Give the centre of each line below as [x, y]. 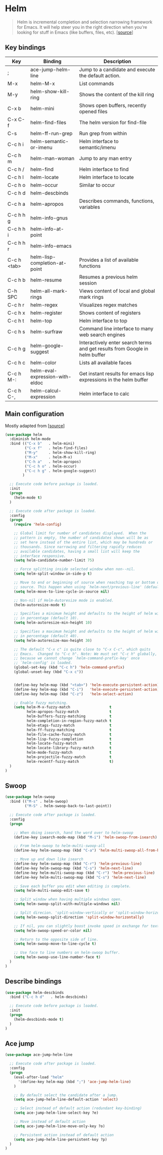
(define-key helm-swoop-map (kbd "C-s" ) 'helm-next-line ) [73, 868]
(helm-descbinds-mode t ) [39, 1019]
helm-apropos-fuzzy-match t [69, 712]
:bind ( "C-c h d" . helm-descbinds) [49, 997]
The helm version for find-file [113, 122]
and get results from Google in [114, 348]
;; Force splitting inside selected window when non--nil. [75, 569]
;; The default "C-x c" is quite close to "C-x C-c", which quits [82, 649]
